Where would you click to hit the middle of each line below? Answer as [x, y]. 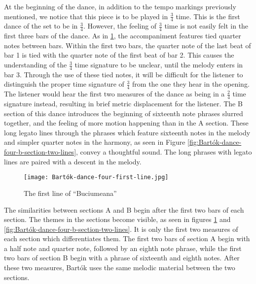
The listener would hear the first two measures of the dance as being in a [114, 94]
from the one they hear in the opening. [191, 84]
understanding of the [36, 65]
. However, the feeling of [120, 26]
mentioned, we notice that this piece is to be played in [86, 16]
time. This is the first [208, 16]
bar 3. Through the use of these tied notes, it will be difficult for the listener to [124, 74]
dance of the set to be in [41, 26]
